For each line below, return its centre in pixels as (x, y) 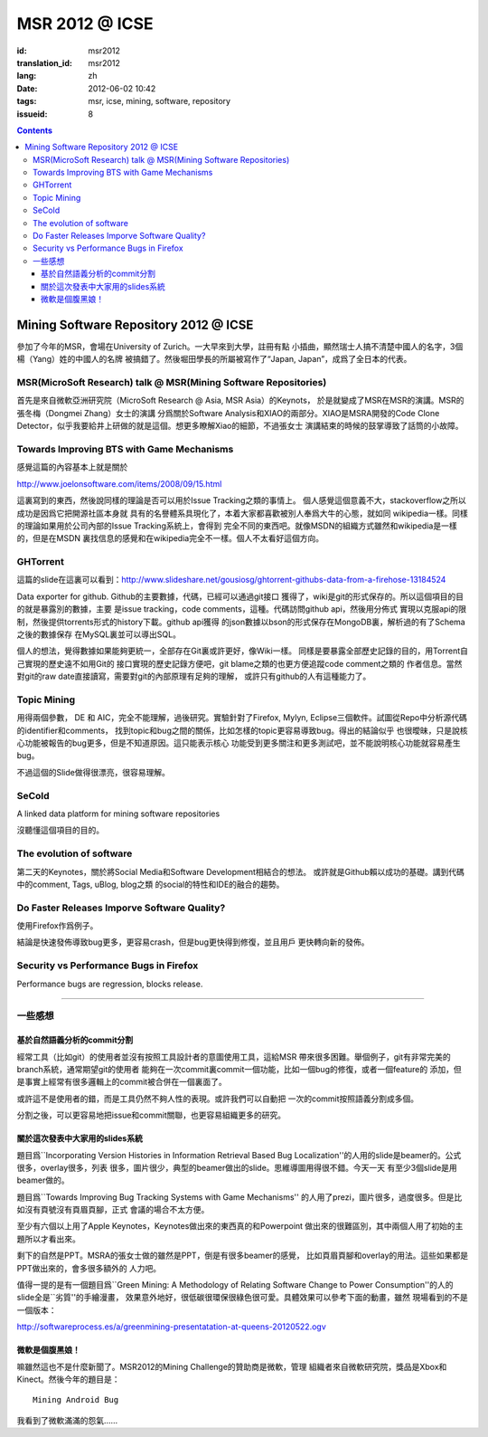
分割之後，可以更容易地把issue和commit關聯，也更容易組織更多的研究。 (151, 1115)
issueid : (32, 114)
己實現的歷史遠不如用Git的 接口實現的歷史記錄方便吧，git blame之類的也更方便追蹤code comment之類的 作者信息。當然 (239, 663)
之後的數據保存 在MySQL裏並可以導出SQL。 (99, 634)
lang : (27, 76)
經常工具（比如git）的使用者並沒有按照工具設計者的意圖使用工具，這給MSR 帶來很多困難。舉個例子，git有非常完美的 (234, 1056)
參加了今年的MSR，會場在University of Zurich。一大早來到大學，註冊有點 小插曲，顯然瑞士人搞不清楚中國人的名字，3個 (240, 346)
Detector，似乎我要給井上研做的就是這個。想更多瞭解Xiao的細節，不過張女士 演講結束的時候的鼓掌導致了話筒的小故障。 (240, 426)
